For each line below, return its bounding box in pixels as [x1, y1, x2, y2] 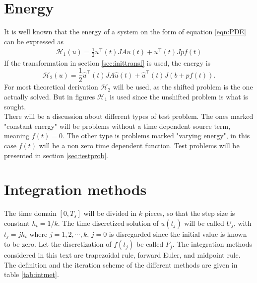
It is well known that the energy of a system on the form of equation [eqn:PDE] [4, 26, 246, 37]
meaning [4, 130, 30, 141]
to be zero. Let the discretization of [4, 239, 112, 249]
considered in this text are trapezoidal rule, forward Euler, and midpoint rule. [4, 250, 241, 260]
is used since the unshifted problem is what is [110, 91, 248, 101]
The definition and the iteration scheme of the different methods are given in [4, 259, 238, 270]
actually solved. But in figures [4, 91, 95, 101]
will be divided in [83, 208, 137, 218]
